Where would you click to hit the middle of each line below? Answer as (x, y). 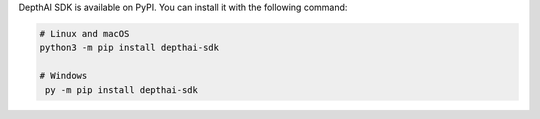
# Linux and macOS (84, 33)
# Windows (63, 76)
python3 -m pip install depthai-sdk (129, 48)
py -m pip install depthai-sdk (122, 89)
